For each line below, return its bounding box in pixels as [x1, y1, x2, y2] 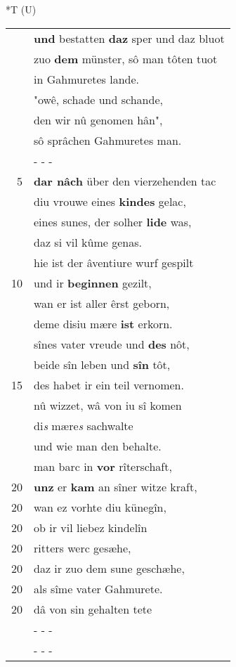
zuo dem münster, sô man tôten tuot [34, 50, 218, 67]
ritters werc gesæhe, [34, 539, 131, 556]
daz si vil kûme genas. [34, 233, 142, 250]
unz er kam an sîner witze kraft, [34, 478, 197, 495]
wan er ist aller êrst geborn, [34, 294, 170, 311]
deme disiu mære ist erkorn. [34, 315, 173, 332]
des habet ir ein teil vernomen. [34, 376, 184, 393]
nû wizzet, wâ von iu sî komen [34, 396, 182, 413]
